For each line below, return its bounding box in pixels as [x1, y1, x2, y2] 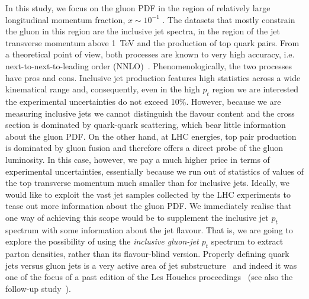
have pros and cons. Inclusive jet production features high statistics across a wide [5, 71, 301, 83]
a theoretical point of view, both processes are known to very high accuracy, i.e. [5, 48, 295, 60]
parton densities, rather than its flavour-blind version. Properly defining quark [5, 247, 289, 260]
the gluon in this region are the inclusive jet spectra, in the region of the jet [5, 25, 280, 37]
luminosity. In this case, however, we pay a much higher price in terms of [5, 153, 270, 165]
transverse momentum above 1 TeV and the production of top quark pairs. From [5, 36, 300, 49]
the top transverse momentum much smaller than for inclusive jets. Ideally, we [5, 176, 290, 189]
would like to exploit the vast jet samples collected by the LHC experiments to [5, 188, 291, 200]
